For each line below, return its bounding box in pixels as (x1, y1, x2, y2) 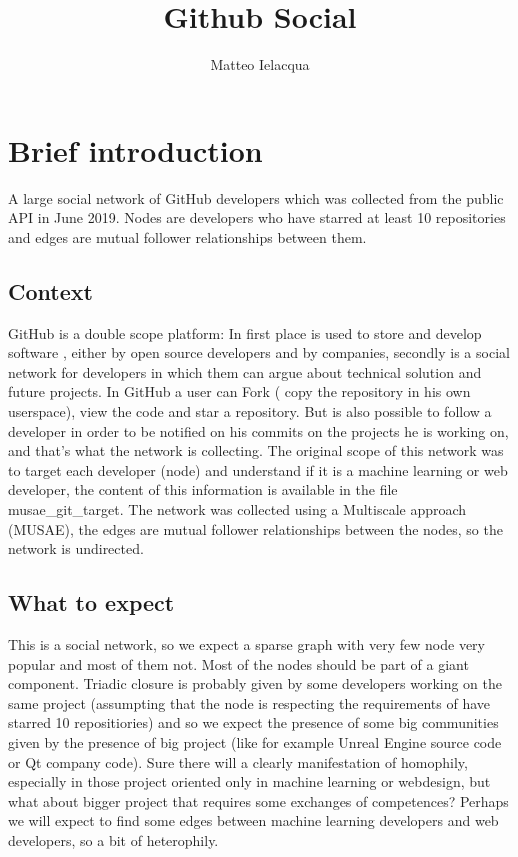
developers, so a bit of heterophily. (8, 829, 219, 850)
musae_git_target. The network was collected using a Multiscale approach (8, 498, 467, 519)
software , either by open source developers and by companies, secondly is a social (8, 342, 510, 363)
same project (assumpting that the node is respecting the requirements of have (8, 692, 491, 713)
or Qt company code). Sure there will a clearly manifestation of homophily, (8, 751, 468, 772)
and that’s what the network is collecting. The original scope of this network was (8, 440, 504, 461)
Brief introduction (8, 129, 263, 170)
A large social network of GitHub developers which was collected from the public (8, 187, 504, 208)
